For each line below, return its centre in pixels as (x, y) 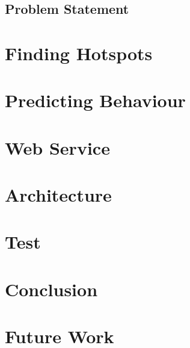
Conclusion (51, 289)
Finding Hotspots (79, 53)
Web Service (57, 147)
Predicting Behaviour (95, 100)
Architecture (58, 195)
